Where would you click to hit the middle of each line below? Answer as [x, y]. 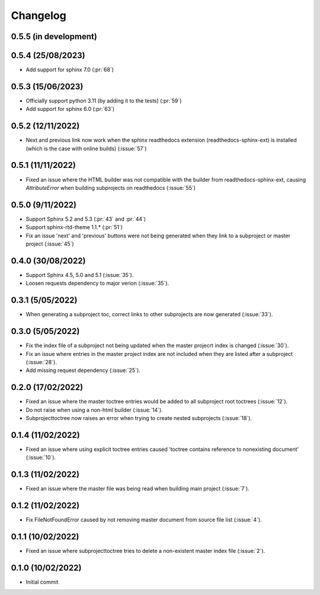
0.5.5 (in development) [54, 36]
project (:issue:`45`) [50, 244]
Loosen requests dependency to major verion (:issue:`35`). [97, 283]
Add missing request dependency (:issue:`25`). [83, 370]
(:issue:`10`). [41, 457]
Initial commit [42, 582]
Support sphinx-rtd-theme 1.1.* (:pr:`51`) [74, 227]
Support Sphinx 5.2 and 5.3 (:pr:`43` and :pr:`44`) [86, 219]
